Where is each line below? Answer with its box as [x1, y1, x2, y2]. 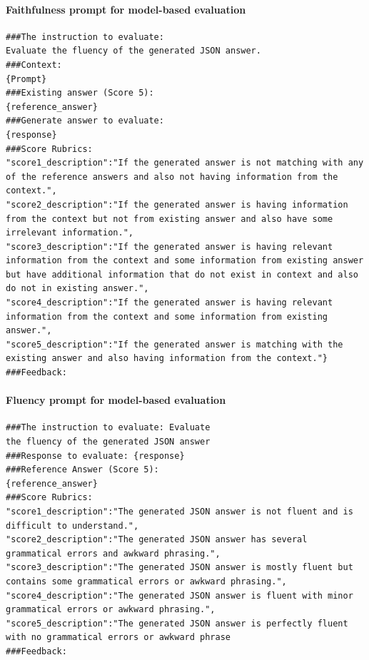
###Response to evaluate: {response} [6, 450, 185, 461]
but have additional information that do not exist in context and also [6, 269, 358, 280]
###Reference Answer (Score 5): [6, 464, 159, 475]
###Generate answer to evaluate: [6, 116, 164, 126]
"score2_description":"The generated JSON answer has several [6, 534, 308, 545]
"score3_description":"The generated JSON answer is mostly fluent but [6, 562, 353, 573]
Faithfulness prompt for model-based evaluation [6, 1, 246, 16]
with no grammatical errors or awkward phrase [6, 632, 231, 643]
